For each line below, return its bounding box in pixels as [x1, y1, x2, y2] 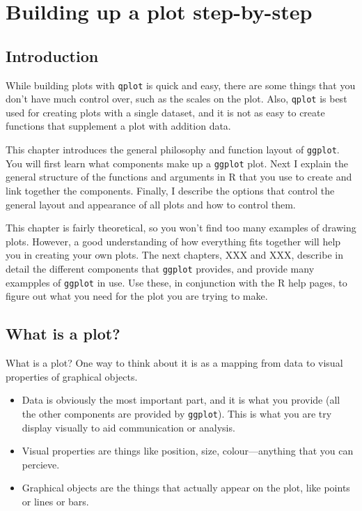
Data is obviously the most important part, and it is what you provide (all [22, 392, 340, 407]
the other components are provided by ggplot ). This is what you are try [22, 406, 332, 420]
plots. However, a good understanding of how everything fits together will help [6, 234, 341, 248]
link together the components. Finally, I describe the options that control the [6, 183, 335, 197]
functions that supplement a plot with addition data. [6, 119, 231, 133]
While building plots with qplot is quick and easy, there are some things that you [6, 77, 356, 92]
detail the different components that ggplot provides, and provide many [6, 261, 315, 275]
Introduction [6, 45, 99, 66]
